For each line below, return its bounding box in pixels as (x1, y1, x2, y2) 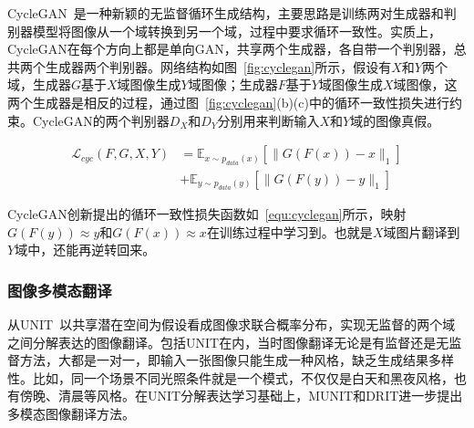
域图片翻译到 (383, 222, 460, 241)
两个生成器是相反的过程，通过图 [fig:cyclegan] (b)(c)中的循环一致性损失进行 (7, 92, 449, 111)
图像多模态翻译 (7, 278, 112, 301)
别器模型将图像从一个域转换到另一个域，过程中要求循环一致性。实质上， (7, 21, 441, 40)
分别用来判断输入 (217, 110, 320, 130)
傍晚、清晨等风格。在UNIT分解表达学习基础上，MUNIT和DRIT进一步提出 (19, 386, 463, 405)
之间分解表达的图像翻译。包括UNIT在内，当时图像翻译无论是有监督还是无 (7, 332, 449, 351)
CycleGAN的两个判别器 (32, 110, 170, 130)
